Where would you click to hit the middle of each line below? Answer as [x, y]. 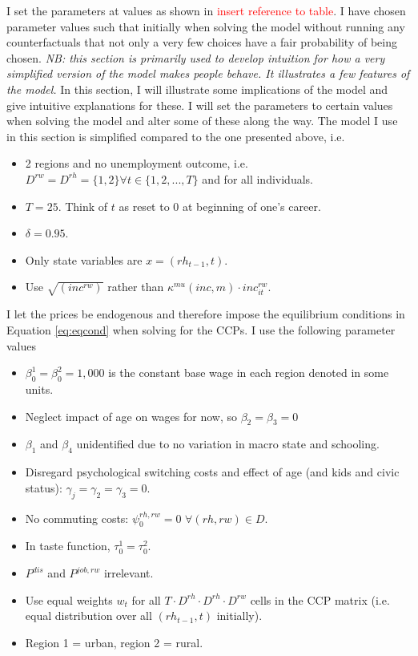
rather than [136, 287]
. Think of [83, 206]
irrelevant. [129, 573]
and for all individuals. [257, 178]
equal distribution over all [88, 616]
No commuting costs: [77, 518]
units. [39, 389]
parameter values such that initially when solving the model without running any [206, 26]
